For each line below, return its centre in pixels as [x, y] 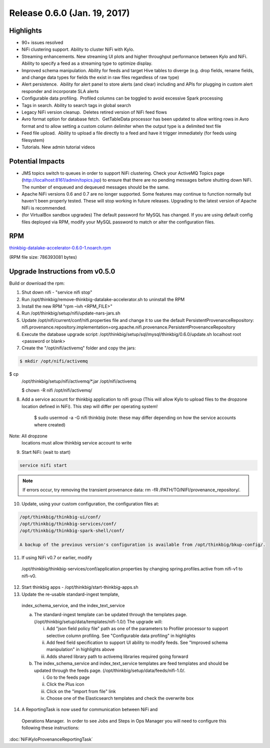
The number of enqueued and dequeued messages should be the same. [96, 187]
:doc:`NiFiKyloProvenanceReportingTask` [51, 739]
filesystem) [33, 140]
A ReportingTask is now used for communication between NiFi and [90, 710]
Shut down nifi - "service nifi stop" [57, 292]
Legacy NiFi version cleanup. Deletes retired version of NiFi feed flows [94, 112]
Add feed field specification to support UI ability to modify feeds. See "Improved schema [137, 642]
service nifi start [43, 465]
